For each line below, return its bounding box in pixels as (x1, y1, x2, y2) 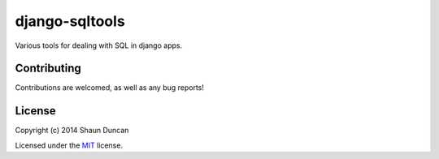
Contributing (15, 62, 81, 75)
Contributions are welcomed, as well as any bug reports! (15, 83, 205, 92)
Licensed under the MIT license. (15, 140, 124, 150)
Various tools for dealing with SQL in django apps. (15, 41, 183, 50)
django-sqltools (15, 12, 125, 30)
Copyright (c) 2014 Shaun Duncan (15, 126, 129, 135)
